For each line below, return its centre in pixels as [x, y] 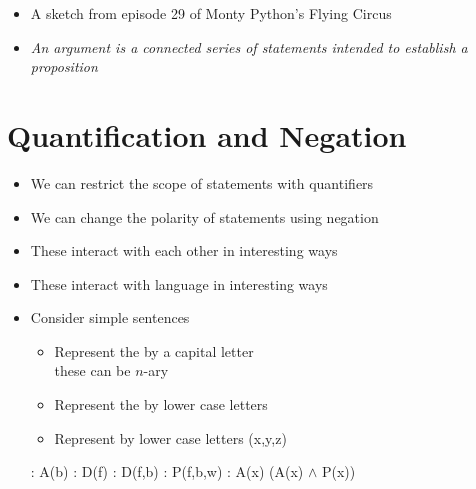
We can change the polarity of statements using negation [204, 216]
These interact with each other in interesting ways [184, 250]
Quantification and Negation [207, 134]
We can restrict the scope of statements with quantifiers [202, 182]
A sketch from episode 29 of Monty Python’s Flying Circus [211, 13]
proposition [64, 66]
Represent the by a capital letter [154, 350]
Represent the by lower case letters [161, 404]
